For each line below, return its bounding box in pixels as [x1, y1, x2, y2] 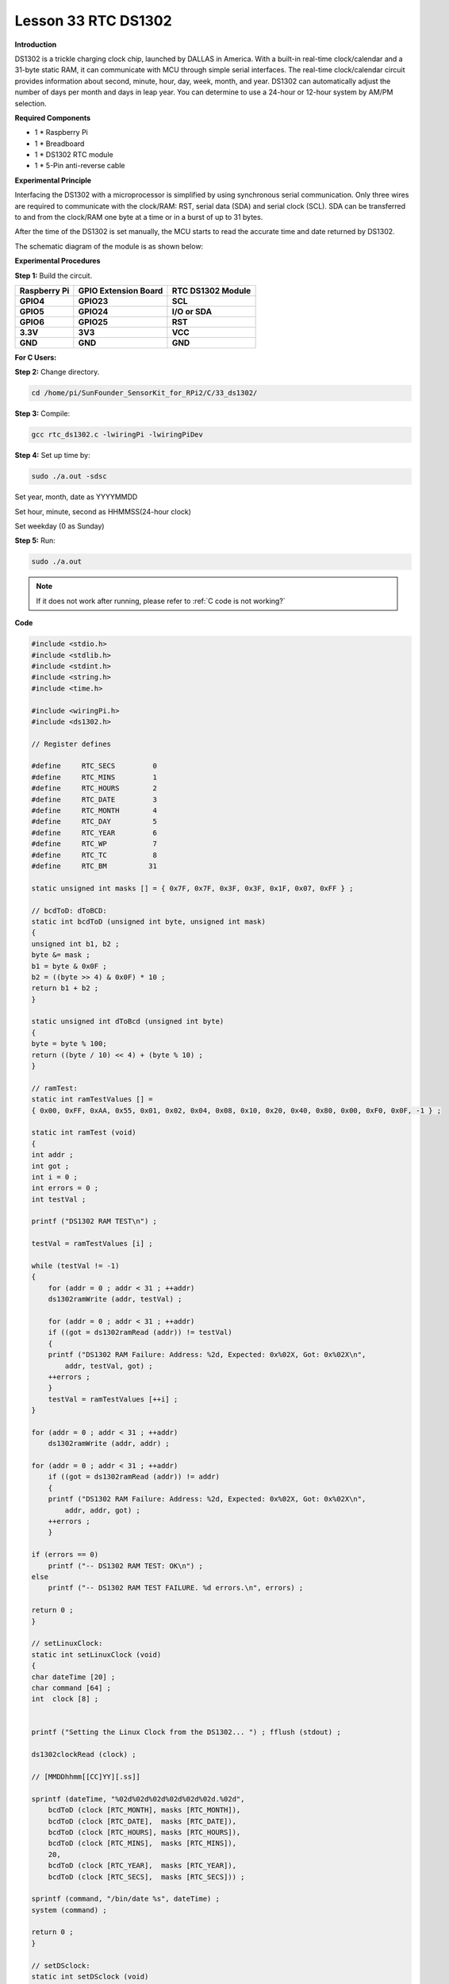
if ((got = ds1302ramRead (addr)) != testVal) [48, 1328, 233, 1337]
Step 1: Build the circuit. [14, 271, 93, 280]
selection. [14, 98, 47, 108]
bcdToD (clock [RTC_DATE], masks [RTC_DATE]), [48, 1817, 237, 1825]
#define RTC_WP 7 [31, 840, 158, 848]
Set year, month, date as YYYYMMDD [14, 492, 138, 502]
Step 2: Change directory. [14, 367, 100, 377]
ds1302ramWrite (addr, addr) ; [48, 1439, 170, 1448]
